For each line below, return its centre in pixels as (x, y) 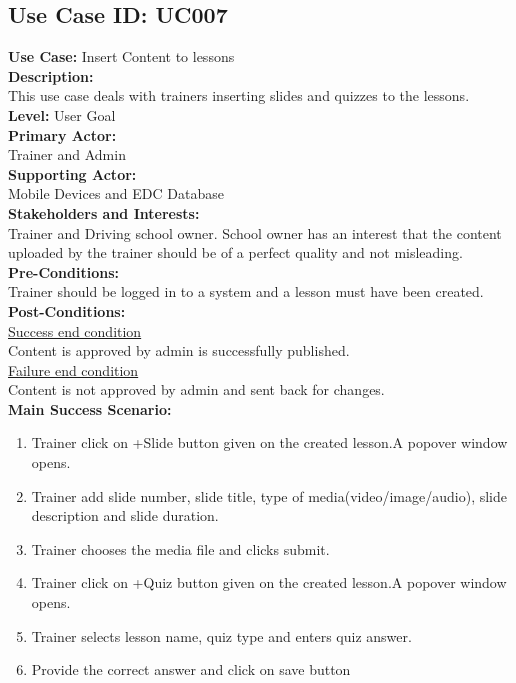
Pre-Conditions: (63, 271)
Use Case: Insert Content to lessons (121, 56)
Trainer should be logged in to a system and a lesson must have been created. (246, 291)
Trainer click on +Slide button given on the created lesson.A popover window (269, 442)
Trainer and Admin (67, 154)
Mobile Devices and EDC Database (116, 193)
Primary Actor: (62, 134)
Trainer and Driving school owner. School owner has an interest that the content (255, 232)
